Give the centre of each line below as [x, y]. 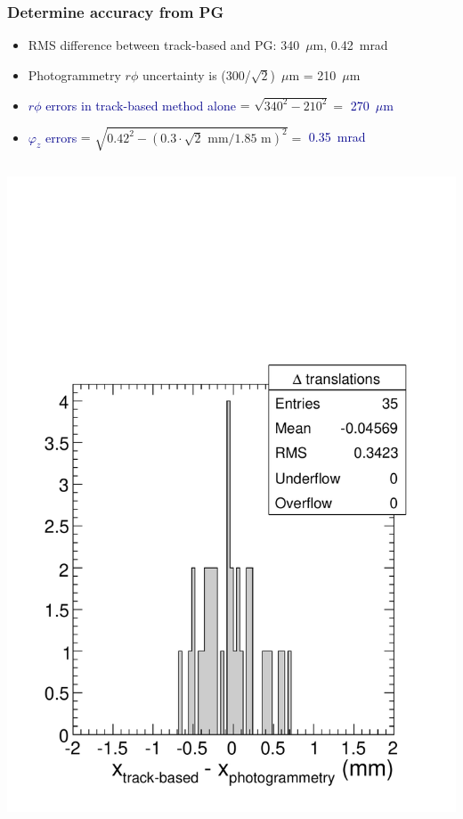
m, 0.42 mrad [350, 45]
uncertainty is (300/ [196, 74]
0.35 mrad [337, 137]
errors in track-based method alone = [148, 105]
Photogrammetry [74, 74]
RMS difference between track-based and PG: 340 [164, 45]
